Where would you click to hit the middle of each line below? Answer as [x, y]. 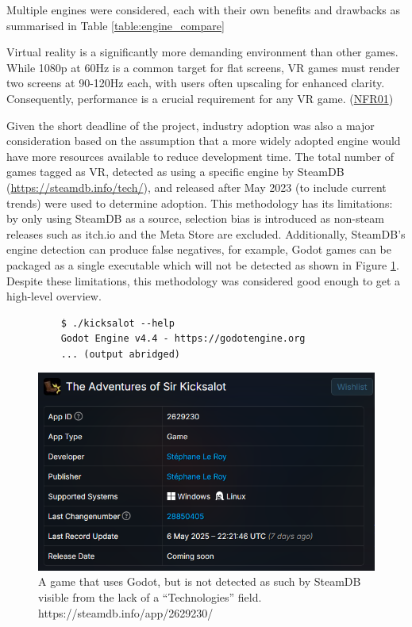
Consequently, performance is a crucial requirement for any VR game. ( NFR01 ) [200, 98]
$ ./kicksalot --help [117, 323]
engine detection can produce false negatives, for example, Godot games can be [199, 249]
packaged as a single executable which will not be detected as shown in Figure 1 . [203, 264]
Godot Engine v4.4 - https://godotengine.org [183, 339]
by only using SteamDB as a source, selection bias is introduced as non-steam [195, 218]
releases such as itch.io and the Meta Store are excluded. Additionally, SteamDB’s [206, 233]
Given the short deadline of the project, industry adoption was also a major [191, 125]
